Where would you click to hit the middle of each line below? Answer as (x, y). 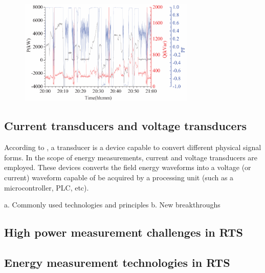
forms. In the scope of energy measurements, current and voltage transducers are (131, 157)
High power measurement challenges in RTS (124, 232)
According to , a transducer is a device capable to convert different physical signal (133, 147)
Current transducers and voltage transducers (126, 126)
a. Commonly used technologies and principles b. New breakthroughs (112, 205)
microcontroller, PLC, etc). (47, 187)
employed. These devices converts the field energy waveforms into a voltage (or (128, 167)
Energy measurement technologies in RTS (117, 262)
